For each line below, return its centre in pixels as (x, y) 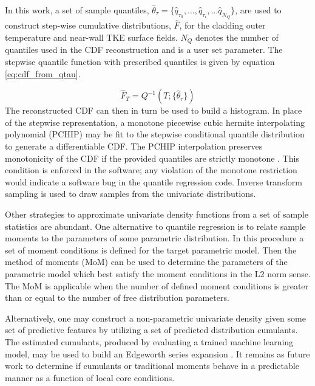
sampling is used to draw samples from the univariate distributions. (130, 194)
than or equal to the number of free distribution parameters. (117, 298)
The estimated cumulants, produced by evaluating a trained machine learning (149, 341)
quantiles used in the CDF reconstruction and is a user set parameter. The (144, 50)
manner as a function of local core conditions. (90, 377)
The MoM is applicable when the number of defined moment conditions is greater (157, 285)
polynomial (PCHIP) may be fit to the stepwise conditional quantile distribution (155, 134)
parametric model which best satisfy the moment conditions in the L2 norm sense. (158, 273)
